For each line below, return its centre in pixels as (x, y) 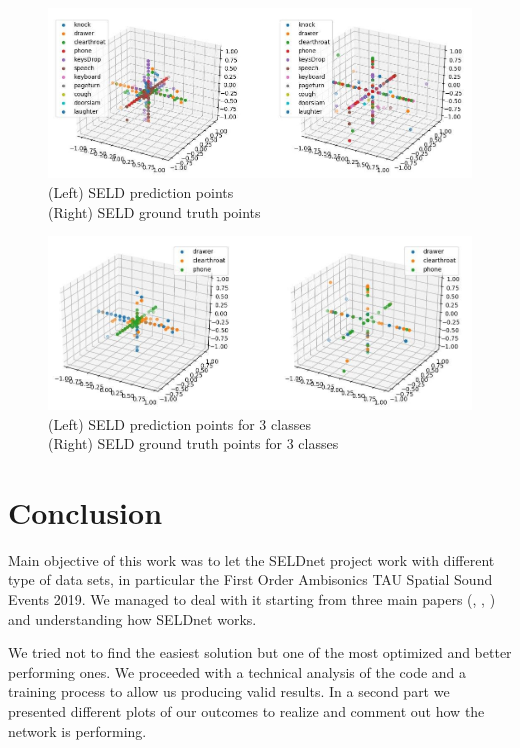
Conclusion (85, 511)
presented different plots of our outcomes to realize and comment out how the (246, 711)
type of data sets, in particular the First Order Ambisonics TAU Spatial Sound (250, 579)
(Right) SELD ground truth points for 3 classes (193, 443)
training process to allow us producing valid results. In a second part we (229, 691)
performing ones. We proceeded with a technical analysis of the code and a (237, 671)
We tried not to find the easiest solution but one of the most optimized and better (260, 652)
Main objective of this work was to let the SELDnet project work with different (251, 559)
